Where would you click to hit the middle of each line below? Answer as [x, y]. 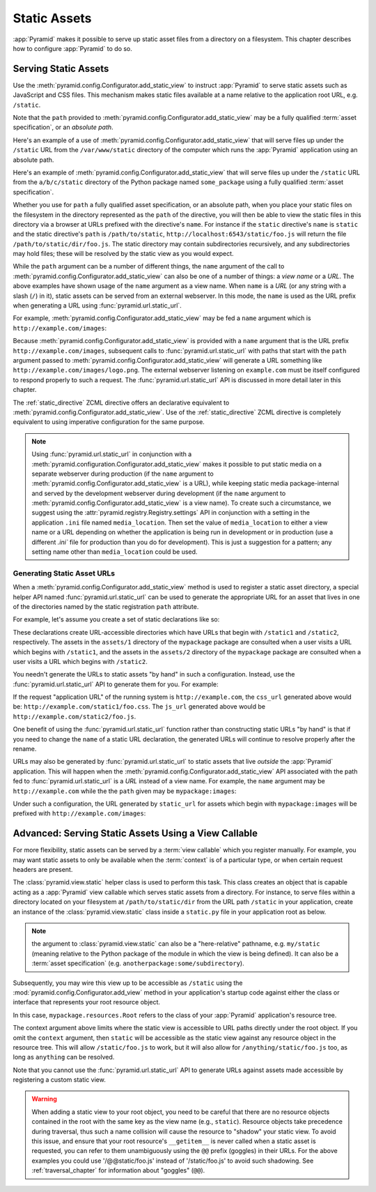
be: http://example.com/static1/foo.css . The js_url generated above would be [139, 707]
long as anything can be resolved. [64, 1057]
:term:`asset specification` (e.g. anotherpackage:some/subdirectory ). [138, 963]
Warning [44, 1099]
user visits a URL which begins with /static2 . [80, 661]
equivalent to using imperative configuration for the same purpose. [109, 422]
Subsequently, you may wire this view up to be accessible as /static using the [128, 983]
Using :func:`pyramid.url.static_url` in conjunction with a [112, 454]
